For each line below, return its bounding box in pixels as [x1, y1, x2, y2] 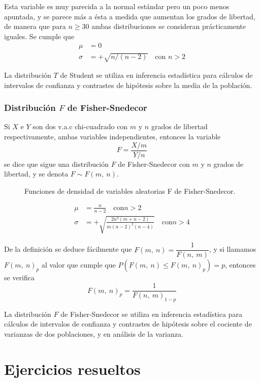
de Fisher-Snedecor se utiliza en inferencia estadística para [60, 308, 242, 319]
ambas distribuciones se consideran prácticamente [91, 21, 246, 32]
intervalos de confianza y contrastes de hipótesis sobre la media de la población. [4, 79, 252, 90]
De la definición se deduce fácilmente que [4, 244, 132, 254]
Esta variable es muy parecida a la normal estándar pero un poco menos [4, 1, 230, 11]
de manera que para [4, 21, 66, 32]
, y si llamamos [209, 244, 256, 254]
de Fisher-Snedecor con [118, 158, 190, 169]
